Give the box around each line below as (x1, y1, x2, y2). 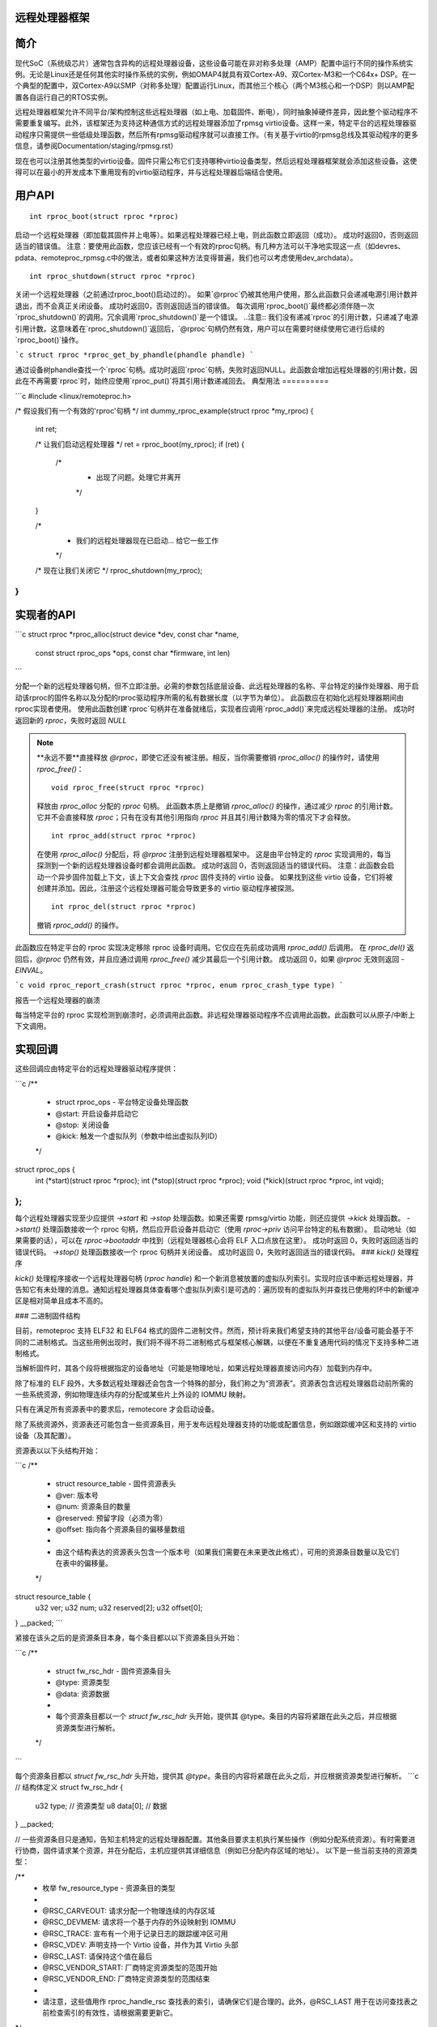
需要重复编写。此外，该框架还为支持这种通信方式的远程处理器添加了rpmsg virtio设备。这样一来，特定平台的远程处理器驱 (15, 118, 417, 128)
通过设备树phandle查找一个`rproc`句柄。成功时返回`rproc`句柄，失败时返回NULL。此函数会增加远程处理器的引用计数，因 (15, 365, 418, 375)
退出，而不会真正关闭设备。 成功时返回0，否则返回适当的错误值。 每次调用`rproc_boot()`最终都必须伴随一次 (15, 301, 375, 311)
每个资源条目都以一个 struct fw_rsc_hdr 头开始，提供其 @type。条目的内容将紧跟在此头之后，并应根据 (55, 1712, 397, 1721)
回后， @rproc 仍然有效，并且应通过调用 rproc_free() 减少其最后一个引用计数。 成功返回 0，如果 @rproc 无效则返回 (15, 954, 400, 964)
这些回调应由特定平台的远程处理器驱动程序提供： (15, 1064, 178, 1073)
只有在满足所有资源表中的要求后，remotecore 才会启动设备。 (15, 1404, 218, 1414)
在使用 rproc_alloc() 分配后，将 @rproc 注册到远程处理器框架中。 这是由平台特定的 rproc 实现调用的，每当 (36, 849, 392, 859)
